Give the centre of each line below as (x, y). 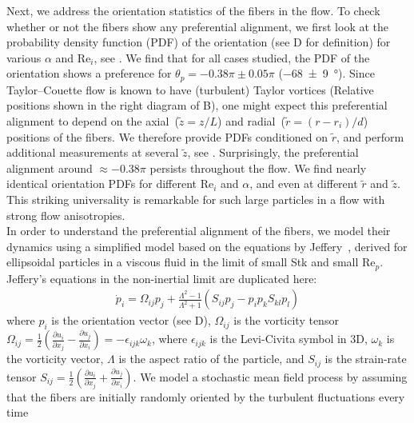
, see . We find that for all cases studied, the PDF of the (232, 57)
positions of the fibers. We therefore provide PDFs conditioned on (167, 136)
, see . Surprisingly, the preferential (273, 152)
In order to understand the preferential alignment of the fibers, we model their (199, 231)
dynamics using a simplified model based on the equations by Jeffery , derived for (207, 246)
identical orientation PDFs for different (102, 184)
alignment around (50, 168)
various (24, 57)
